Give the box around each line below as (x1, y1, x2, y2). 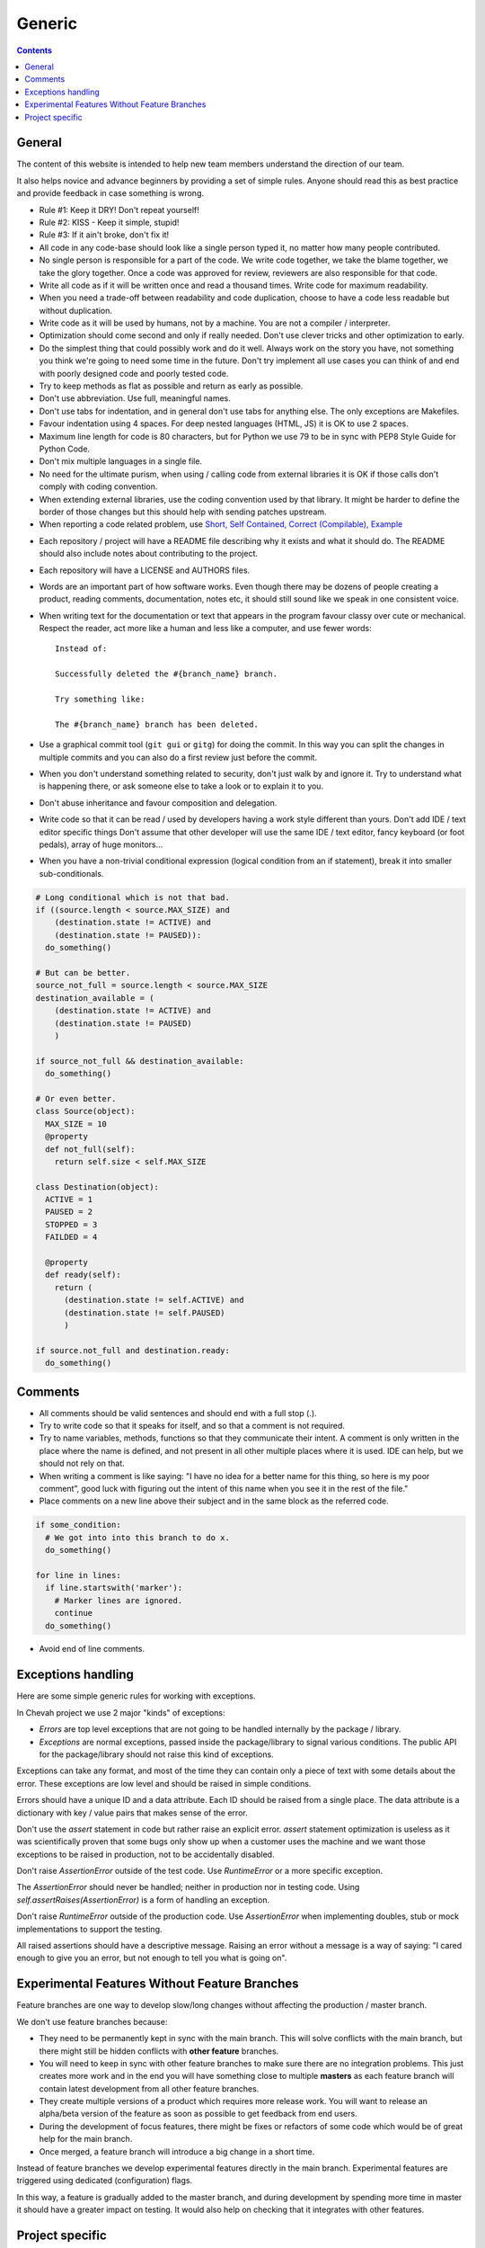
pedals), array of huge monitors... (39, 839, 163, 850)
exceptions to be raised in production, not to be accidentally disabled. (16, 1849, 275, 1860)
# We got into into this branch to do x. (45, 1532, 231, 1542)
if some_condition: (35, 1520, 121, 1530)
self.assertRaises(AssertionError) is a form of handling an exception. (16, 1894, 269, 1905)
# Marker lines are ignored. (54, 1595, 183, 1605)
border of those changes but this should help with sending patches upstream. (39, 506, 327, 517)
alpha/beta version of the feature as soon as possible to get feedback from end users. (39, 2109, 358, 2119)
